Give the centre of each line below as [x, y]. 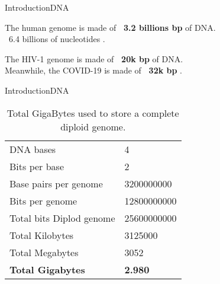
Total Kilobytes [42, 235]
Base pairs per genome [56, 183]
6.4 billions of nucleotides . [57, 39]
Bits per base [37, 166]
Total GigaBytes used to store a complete [93, 113]
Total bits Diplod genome [62, 218]
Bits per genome [43, 200]
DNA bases [33, 149]
